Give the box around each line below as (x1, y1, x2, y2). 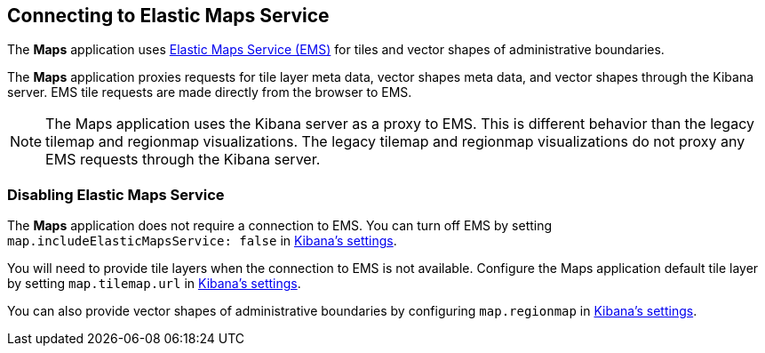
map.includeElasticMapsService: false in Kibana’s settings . (7, 233, 397, 249)
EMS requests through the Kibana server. (45, 150, 321, 169)
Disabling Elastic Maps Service (7, 185, 225, 204)
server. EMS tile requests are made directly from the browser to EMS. (7, 84, 412, 100)
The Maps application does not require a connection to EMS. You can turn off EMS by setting (7, 218, 553, 234)
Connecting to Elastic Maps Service (7, 4, 330, 27)
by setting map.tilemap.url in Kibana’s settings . (7, 276, 301, 292)
